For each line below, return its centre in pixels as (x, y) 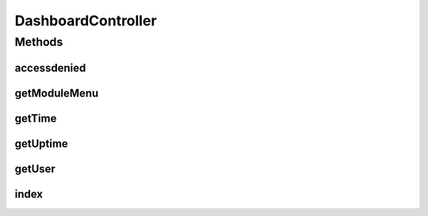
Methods (39, 42)
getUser (35, 169)
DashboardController (86, 21)
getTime (36, 118)
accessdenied (50, 68)
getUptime (42, 144)
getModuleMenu (57, 93)
